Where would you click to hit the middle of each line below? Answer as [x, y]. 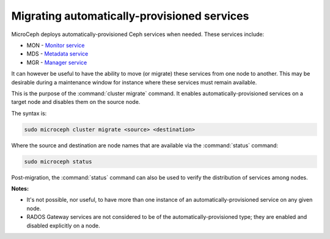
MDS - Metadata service [57, 54]
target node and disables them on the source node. [76, 102]
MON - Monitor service [56, 45]
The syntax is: [29, 113]
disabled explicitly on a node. [63, 226]
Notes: [20, 189]
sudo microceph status [58, 161]
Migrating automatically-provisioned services [130, 16]
